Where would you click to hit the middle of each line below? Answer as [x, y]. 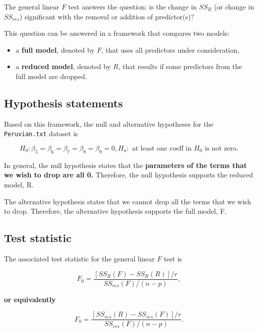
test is [173, 258]
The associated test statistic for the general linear [79, 258]
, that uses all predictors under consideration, [170, 49]
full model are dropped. [51, 76]
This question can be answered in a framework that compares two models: [117, 33]
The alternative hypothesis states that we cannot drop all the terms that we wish [128, 201]
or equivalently [30, 299]
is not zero [221, 149]
